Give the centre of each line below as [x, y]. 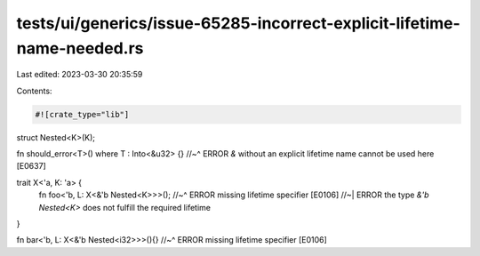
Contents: [34, 91]
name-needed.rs [80, 48]
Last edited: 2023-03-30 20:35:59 [80, 75]
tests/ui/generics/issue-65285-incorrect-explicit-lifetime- [239, 23]
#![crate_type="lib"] [82, 114]
